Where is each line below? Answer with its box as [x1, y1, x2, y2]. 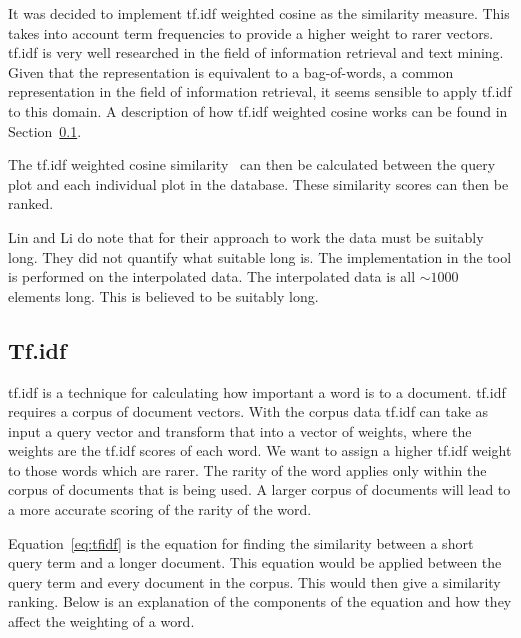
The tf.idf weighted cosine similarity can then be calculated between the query [8, 154, 496, 175]
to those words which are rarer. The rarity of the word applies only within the [8, 459, 487, 480]
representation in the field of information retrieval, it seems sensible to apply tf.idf [8, 81, 512, 102]
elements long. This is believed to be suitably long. [8, 285, 319, 306]
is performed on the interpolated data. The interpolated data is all [8, 266, 416, 287]
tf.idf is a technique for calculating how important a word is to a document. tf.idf [8, 381, 506, 402]
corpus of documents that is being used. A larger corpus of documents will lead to [8, 479, 511, 500]
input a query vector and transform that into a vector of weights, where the [8, 420, 472, 441]
